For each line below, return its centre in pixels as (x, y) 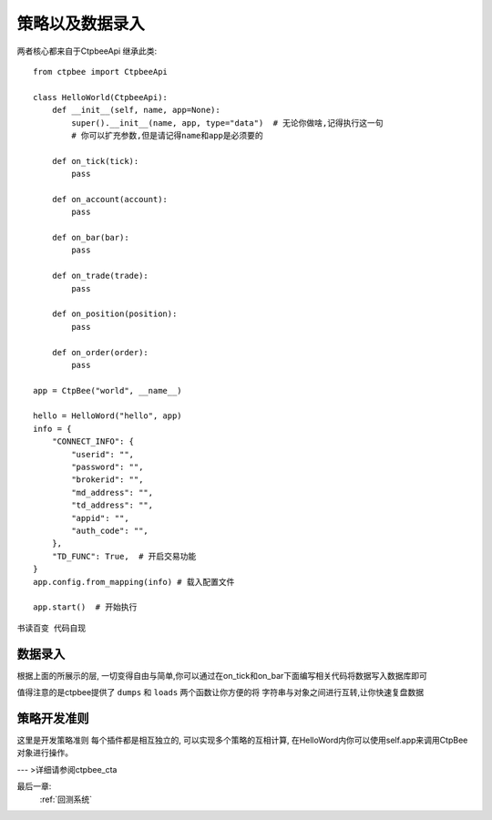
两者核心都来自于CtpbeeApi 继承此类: (87, 51)
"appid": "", (100, 518)
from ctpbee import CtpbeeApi (101, 72)
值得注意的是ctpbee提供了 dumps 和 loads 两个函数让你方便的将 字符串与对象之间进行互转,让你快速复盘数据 (220, 692)
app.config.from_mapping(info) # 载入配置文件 (134, 582)
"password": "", (108, 467)
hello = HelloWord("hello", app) (108, 416)
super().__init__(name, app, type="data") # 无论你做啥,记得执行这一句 (227, 123)
